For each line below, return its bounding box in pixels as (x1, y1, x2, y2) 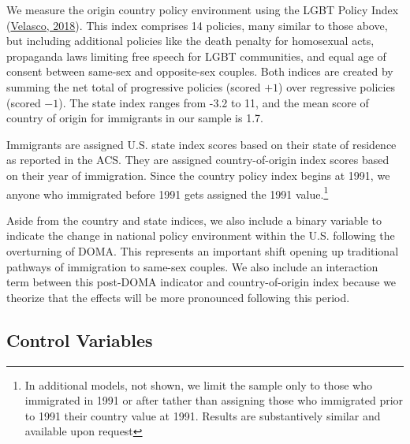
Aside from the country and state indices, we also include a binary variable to (6, 211, 382, 228)
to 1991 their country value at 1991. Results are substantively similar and (24, 407, 381, 423)
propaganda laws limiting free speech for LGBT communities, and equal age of (6, 47, 386, 64)
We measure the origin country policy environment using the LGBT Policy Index (6, 2, 399, 17)
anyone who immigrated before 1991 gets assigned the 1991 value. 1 (6, 183, 329, 202)
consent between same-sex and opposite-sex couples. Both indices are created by (6, 63, 393, 80)
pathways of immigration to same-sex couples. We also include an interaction (6, 258, 378, 274)
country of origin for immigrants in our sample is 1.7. (6, 110, 263, 126)
